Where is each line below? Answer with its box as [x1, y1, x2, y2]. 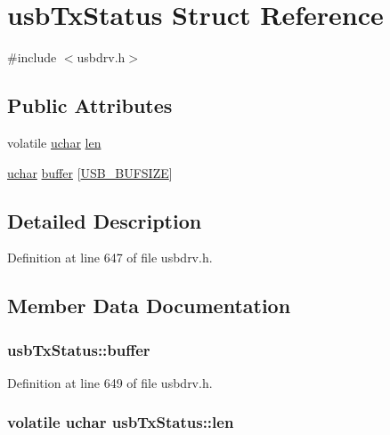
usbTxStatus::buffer [7, 338, 150, 360]
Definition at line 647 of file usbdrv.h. [7, 248, 213, 267]
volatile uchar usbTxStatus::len [7, 411, 234, 433]
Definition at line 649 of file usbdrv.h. [7, 373, 213, 391]
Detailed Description [7, 206, 202, 234]
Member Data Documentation [7, 292, 291, 319]
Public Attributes [7, 92, 173, 119]
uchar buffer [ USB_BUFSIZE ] [7, 163, 173, 181]
